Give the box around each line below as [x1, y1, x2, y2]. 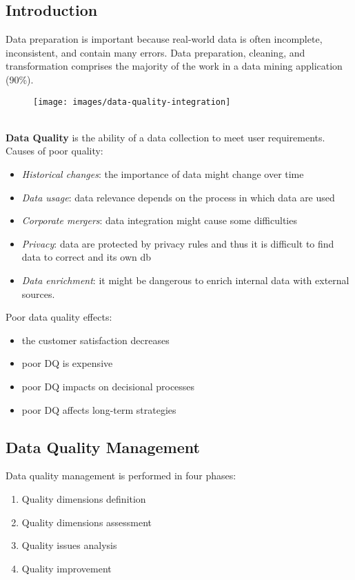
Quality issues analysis [21, 538, 117, 552]
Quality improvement [21, 561, 112, 575]
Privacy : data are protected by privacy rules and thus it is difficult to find [21, 236, 334, 250]
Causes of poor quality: [6, 143, 103, 158]
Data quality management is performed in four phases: [6, 468, 236, 483]
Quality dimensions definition [21, 491, 146, 506]
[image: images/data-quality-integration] [33, 97, 231, 107]
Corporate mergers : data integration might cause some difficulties [21, 213, 297, 228]
